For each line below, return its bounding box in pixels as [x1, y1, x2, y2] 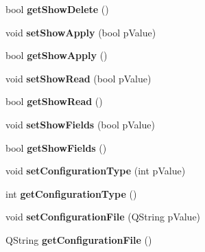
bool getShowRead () [5, 94, 103, 108]
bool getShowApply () [5, 48, 108, 62]
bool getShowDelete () [5, 2, 109, 16]
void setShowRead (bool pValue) [5, 71, 152, 85]
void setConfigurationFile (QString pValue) [5, 209, 201, 224]
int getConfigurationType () [5, 186, 137, 201]
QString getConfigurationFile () [5, 232, 152, 247]
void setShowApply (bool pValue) [5, 25, 156, 39]
